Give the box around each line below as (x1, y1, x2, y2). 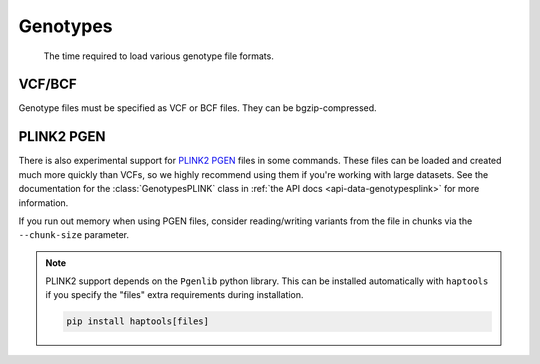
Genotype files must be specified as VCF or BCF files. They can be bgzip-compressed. (18, 102, 377, 114)
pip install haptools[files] (66, 316, 210, 327)
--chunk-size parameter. (18, 229, 130, 241)
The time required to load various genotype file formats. (43, 50, 274, 62)
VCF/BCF (18, 76, 77, 93)
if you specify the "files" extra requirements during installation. (45, 289, 304, 301)
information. (18, 196, 69, 209)
